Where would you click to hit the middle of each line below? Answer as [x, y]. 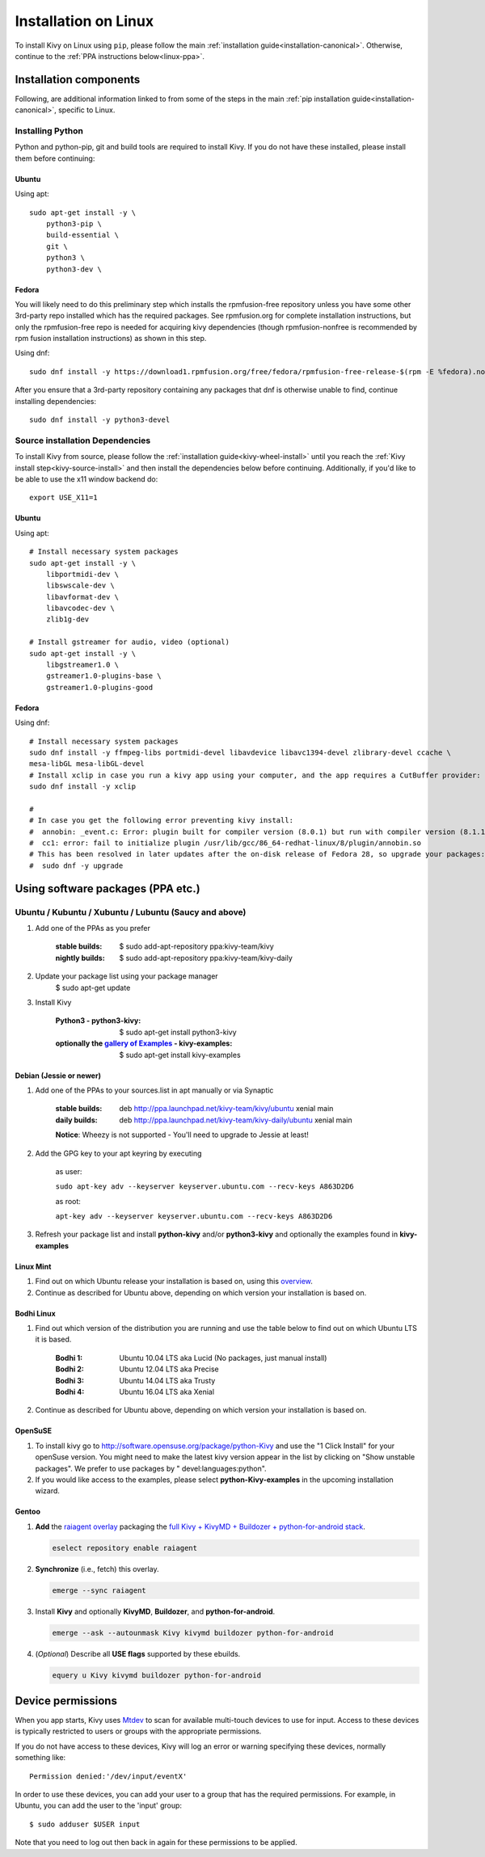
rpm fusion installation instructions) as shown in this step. [111, 339]
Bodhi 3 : [70, 1380]
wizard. [48, 1491]
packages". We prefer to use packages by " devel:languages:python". [151, 1468]
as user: [69, 1171]
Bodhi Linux [35, 1313]
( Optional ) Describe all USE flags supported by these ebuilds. [138, 1653]
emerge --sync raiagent [99, 1590]
